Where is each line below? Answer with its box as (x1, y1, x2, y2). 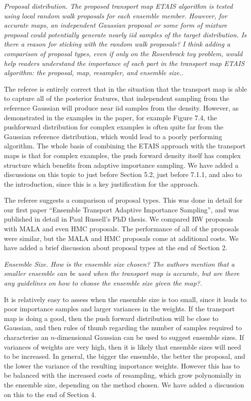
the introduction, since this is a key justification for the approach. (4, 178, 200, 189)
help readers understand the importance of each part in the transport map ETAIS (4, 58, 245, 68)
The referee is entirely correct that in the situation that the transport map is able (4, 83, 247, 94)
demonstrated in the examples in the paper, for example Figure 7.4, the (4, 112, 217, 122)
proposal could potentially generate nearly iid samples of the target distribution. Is (4, 29, 247, 39)
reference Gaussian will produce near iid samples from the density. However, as (4, 102, 239, 112)
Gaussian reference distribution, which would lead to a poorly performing (4, 131, 222, 141)
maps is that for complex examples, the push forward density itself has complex (4, 150, 241, 160)
